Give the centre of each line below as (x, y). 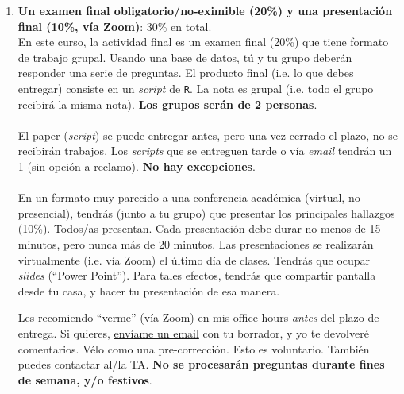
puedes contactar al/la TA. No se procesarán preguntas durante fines (201, 364)
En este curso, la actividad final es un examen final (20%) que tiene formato (203, 42)
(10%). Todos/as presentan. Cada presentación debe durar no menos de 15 (199, 228)
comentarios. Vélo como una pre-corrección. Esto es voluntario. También (194, 348)
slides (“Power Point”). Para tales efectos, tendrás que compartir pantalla (197, 275)
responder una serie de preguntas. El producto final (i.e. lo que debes (186, 73)
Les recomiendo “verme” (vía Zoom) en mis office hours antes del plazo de (198, 317)
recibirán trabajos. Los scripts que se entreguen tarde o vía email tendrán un (205, 151)
